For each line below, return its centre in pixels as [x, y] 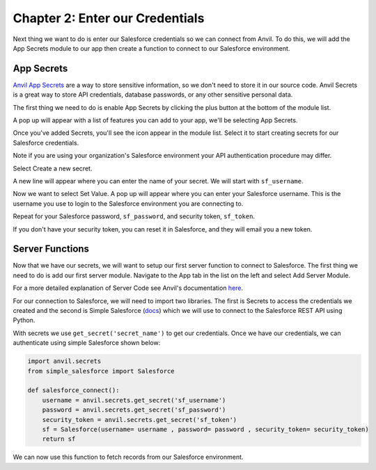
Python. [24, 321]
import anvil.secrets [64, 361]
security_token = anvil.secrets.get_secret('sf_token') [140, 420]
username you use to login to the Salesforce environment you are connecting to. [128, 203]
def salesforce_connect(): [73, 390]
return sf [59, 439]
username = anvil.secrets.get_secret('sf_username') [134, 400]
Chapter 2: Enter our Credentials [109, 18]
